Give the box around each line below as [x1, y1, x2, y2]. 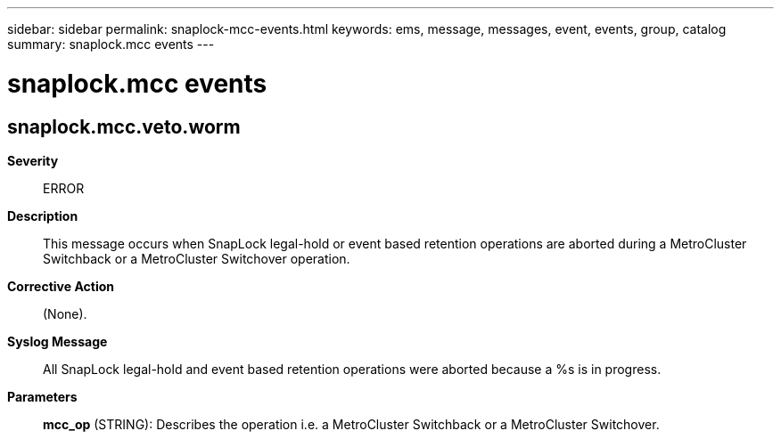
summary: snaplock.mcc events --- [7, 37, 215, 52]
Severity [7, 152, 59, 168]
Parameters [7, 388, 78, 404]
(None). [43, 305, 87, 321]
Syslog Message [7, 333, 108, 349]
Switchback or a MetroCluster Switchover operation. [43, 250, 350, 266]
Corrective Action [7, 278, 114, 294]
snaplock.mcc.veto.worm [7, 115, 241, 138]
